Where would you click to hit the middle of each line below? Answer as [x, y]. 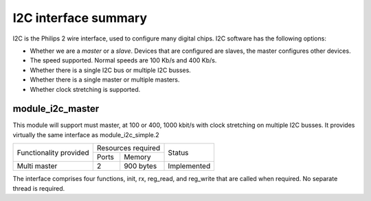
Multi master [37, 166]
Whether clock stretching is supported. [85, 89]
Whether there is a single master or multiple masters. [105, 80]
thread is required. [39, 188]
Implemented [189, 166]
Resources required [128, 148]
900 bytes [140, 166]
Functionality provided [53, 152]
